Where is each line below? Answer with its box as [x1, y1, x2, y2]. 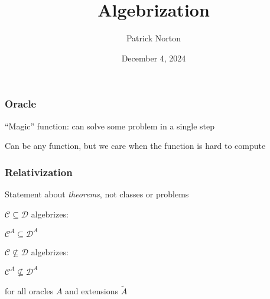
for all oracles [5, 285, 54, 297]
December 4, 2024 [121, 51, 186, 64]
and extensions [65, 285, 119, 297]
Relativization [5, 164, 73, 179]
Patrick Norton [126, 32, 181, 44]
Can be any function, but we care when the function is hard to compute [5, 139, 266, 152]
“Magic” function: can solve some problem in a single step [5, 119, 214, 132]
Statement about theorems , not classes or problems [5, 188, 189, 200]
